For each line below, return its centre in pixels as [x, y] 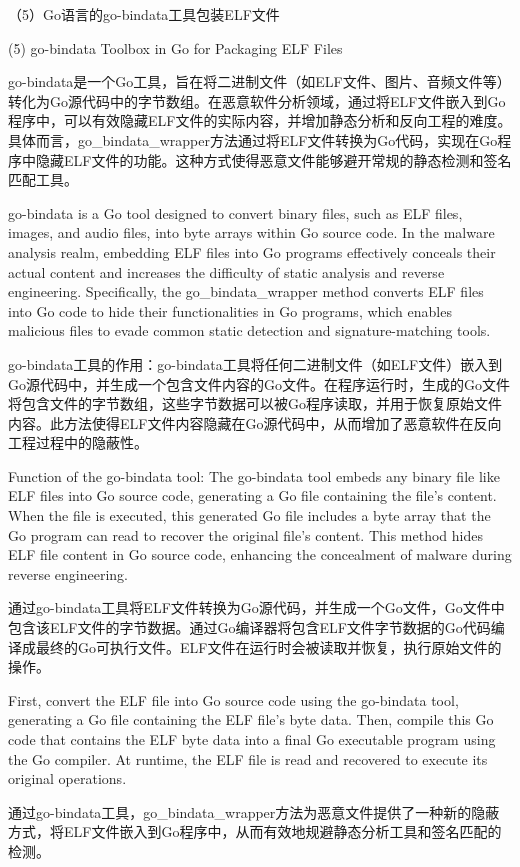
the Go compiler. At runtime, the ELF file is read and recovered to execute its [248, 758]
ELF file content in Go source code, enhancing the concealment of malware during [260, 554]
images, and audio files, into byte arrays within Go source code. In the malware [251, 232]
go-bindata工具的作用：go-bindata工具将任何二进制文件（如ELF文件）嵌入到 [255, 363]
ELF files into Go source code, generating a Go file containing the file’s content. [252, 495]
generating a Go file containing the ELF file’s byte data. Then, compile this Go [251, 719]
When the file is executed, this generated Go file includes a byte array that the [249, 515]
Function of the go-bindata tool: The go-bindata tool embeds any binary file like [254, 475]
